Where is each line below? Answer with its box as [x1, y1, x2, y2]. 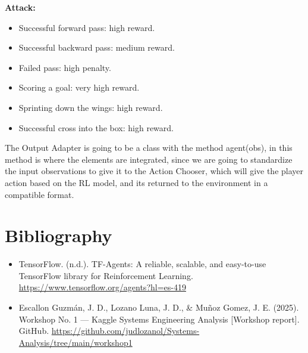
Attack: [5, 1, 36, 13]
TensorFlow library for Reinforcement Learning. [18, 269, 193, 281]
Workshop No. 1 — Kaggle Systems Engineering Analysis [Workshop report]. [18, 312, 300, 325]
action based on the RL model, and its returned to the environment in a [5, 176, 268, 188]
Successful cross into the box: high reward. [18, 121, 174, 134]
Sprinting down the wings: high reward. [18, 101, 163, 113]
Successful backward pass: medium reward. [18, 41, 175, 54]
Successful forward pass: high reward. [18, 21, 155, 33]
